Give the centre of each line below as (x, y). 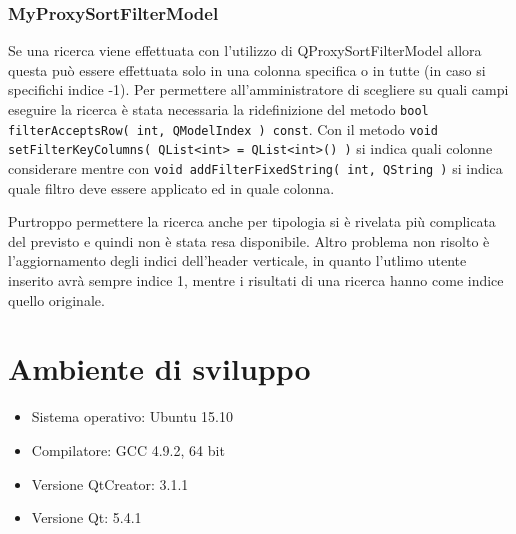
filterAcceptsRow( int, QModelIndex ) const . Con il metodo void (223, 128)
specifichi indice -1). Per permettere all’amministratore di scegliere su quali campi (258, 89)
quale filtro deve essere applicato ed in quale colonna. (171, 187)
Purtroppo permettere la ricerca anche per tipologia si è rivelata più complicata (252, 221)
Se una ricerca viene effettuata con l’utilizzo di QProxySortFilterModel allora (245, 50)
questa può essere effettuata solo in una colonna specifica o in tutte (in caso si (247, 69)
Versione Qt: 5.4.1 (86, 517)
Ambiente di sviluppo (159, 368)
